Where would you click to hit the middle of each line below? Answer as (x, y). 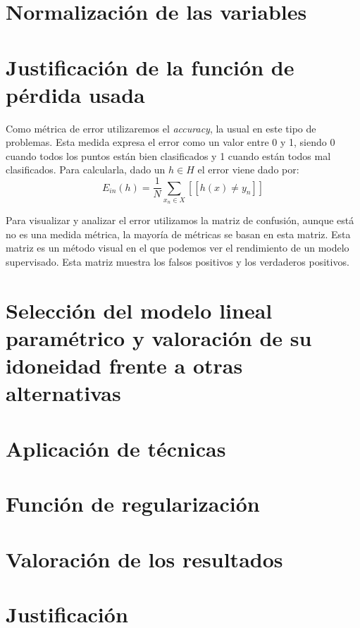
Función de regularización (133, 504)
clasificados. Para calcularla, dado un (86, 170)
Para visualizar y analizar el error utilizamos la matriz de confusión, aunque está (180, 220)
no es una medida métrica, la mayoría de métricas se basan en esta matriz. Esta (178, 234)
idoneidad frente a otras (124, 365)
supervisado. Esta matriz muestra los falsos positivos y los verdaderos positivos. (178, 262)
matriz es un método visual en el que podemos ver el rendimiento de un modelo (178, 248)
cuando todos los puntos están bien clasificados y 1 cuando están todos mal (168, 155)
